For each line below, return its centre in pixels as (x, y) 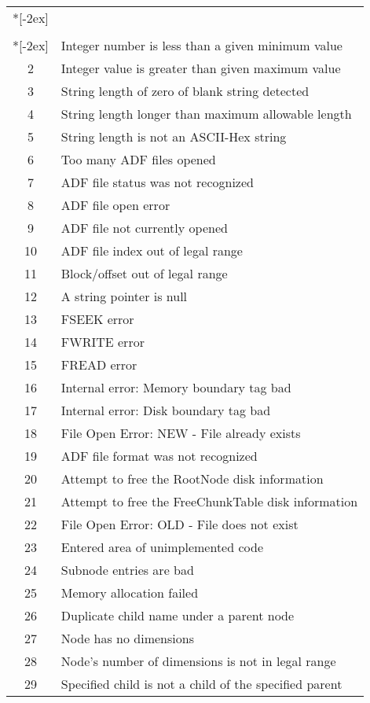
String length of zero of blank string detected (185, 91)
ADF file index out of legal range (152, 250)
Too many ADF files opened (138, 159)
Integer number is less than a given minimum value (201, 45)
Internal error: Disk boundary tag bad (166, 410)
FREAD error (99, 364)
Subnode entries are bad (127, 570)
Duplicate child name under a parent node (178, 615)
